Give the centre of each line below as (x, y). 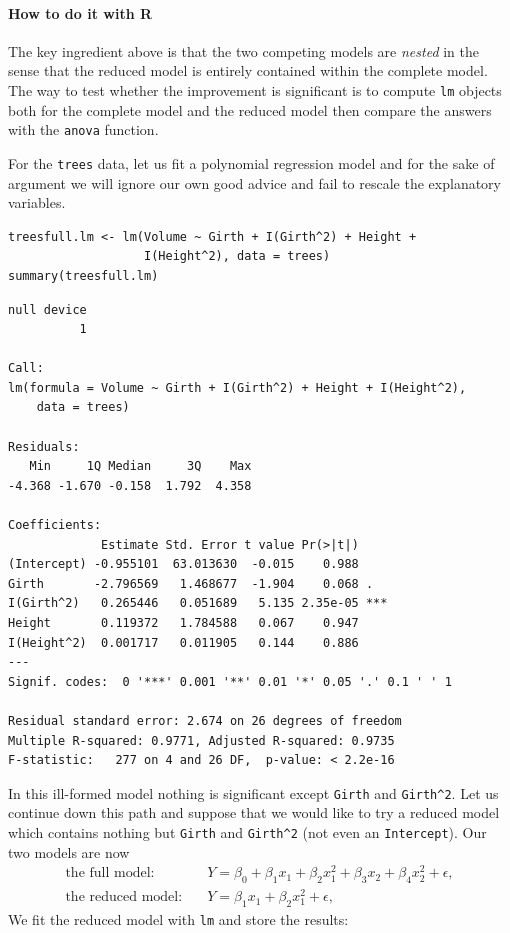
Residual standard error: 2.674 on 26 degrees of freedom (205, 720)
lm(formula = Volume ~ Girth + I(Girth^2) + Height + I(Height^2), (237, 387)
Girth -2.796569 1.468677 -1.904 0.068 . (191, 583)
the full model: (110, 873)
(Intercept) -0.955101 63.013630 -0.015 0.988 (183, 564)
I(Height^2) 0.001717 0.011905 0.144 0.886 (183, 642)
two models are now (69, 851)
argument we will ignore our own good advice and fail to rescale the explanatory (254, 182)
